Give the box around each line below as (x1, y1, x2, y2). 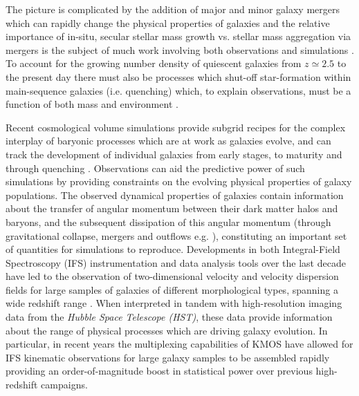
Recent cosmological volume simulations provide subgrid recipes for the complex (6, 120, 346, 134)
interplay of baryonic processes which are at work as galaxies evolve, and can (6, 133, 331, 148)
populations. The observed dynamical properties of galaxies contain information (6, 187, 344, 202)
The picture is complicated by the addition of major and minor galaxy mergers (6, 2, 340, 16)
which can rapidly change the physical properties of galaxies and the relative (6, 15, 330, 30)
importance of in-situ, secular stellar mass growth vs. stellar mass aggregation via (6, 29, 351, 44)
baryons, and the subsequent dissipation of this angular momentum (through (6, 214, 331, 229)
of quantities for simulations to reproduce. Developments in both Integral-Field (6, 242, 340, 256)
